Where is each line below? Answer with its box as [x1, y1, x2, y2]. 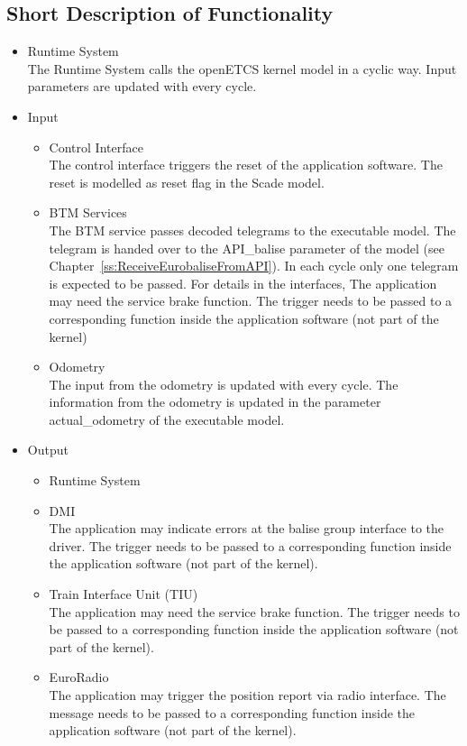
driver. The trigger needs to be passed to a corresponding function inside [49, 536, 452, 555]
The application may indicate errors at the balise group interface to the [49, 519, 444, 538]
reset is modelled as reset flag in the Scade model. [49, 172, 325, 191]
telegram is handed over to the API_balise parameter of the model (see [49, 238, 445, 257]
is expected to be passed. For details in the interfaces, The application [49, 273, 437, 292]
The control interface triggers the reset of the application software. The [49, 155, 443, 174]
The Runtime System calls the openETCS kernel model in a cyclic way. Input [27, 59, 457, 78]
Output [27, 440, 69, 459]
